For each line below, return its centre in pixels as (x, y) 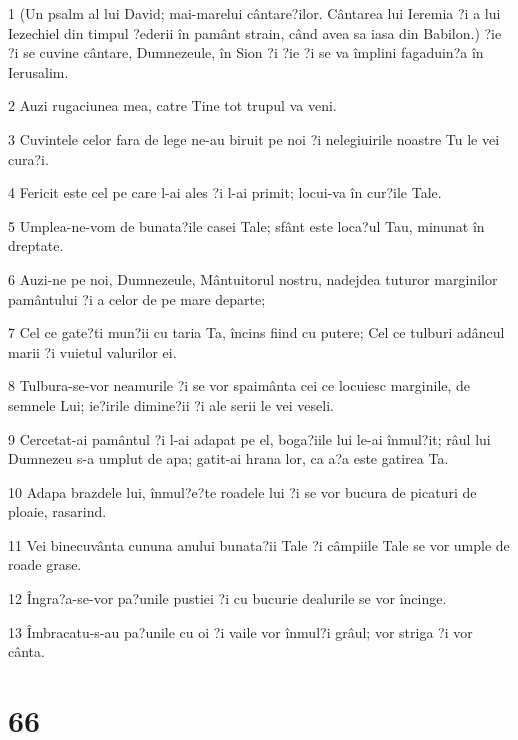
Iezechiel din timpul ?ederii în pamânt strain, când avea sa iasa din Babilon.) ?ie (255, 32)
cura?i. (28, 158)
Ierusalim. (38, 71)
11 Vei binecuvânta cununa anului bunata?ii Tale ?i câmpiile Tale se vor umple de (259, 544)
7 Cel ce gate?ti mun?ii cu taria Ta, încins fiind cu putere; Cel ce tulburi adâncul (256, 332)
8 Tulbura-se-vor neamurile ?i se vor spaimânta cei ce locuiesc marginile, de (239, 385)
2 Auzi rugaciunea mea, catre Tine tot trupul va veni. (172, 105)
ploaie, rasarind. (57, 511)
